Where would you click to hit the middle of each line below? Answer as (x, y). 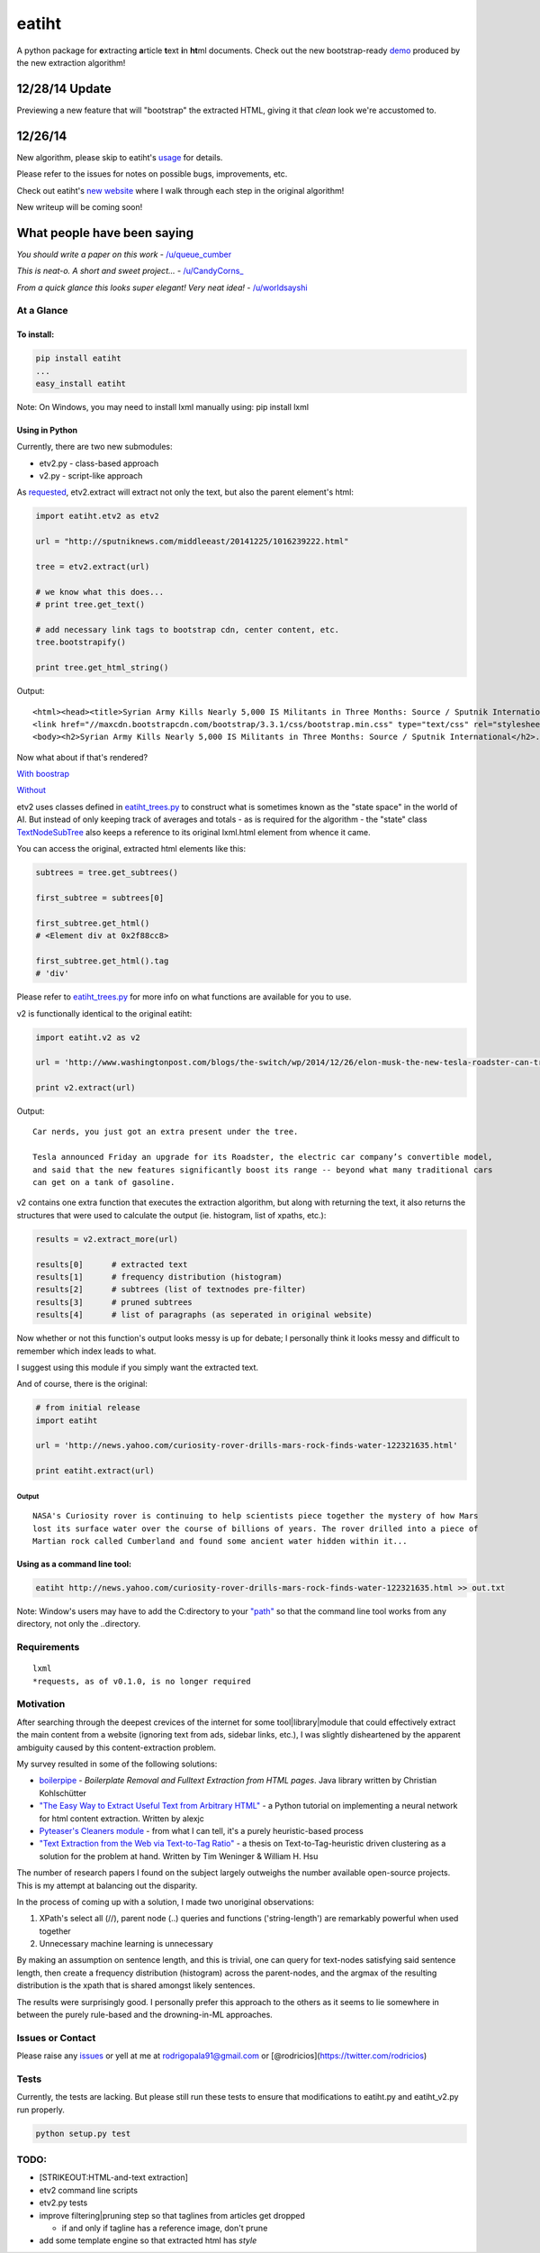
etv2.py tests (63, 2203)
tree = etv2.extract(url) (93, 567)
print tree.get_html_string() (102, 668)
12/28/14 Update (64, 89)
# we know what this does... (100, 592)
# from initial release (88, 1408)
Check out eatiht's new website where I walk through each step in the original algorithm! (180, 190)
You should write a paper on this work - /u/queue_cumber (124, 254)
